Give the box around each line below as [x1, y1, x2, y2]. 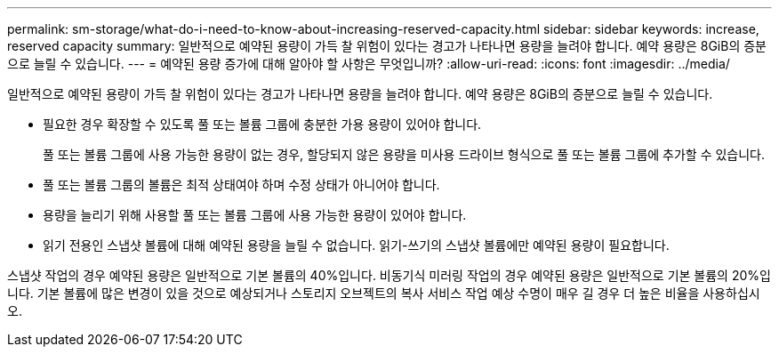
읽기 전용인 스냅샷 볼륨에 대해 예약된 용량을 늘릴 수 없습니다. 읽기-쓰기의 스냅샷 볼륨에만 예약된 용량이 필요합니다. [43, 237, 670, 253]
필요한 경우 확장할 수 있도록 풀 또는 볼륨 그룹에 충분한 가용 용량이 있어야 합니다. [43, 117, 482, 132]
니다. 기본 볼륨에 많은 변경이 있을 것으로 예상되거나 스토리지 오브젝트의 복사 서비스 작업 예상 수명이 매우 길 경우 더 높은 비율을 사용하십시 [7, 286, 760, 301]
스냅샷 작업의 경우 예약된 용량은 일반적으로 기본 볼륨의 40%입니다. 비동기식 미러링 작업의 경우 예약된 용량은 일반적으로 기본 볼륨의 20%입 [7, 268, 771, 283]
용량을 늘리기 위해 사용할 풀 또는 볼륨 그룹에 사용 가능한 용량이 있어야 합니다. [43, 207, 467, 222]
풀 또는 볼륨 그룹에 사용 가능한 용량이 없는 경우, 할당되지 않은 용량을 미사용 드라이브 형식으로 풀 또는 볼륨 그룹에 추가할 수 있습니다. [43, 147, 766, 162]
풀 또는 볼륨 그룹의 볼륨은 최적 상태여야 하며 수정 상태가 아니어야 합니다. [43, 177, 440, 192]
